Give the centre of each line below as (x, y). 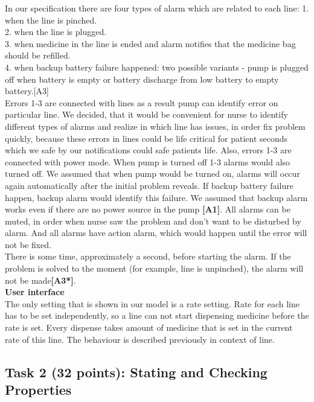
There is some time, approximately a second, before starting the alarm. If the (148, 256)
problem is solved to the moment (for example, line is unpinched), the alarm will (154, 268)
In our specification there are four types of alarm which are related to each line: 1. (157, 8)
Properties (38, 389)
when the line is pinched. (51, 20)
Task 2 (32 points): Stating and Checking (136, 372)
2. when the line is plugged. (56, 32)
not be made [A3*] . (40, 280)
